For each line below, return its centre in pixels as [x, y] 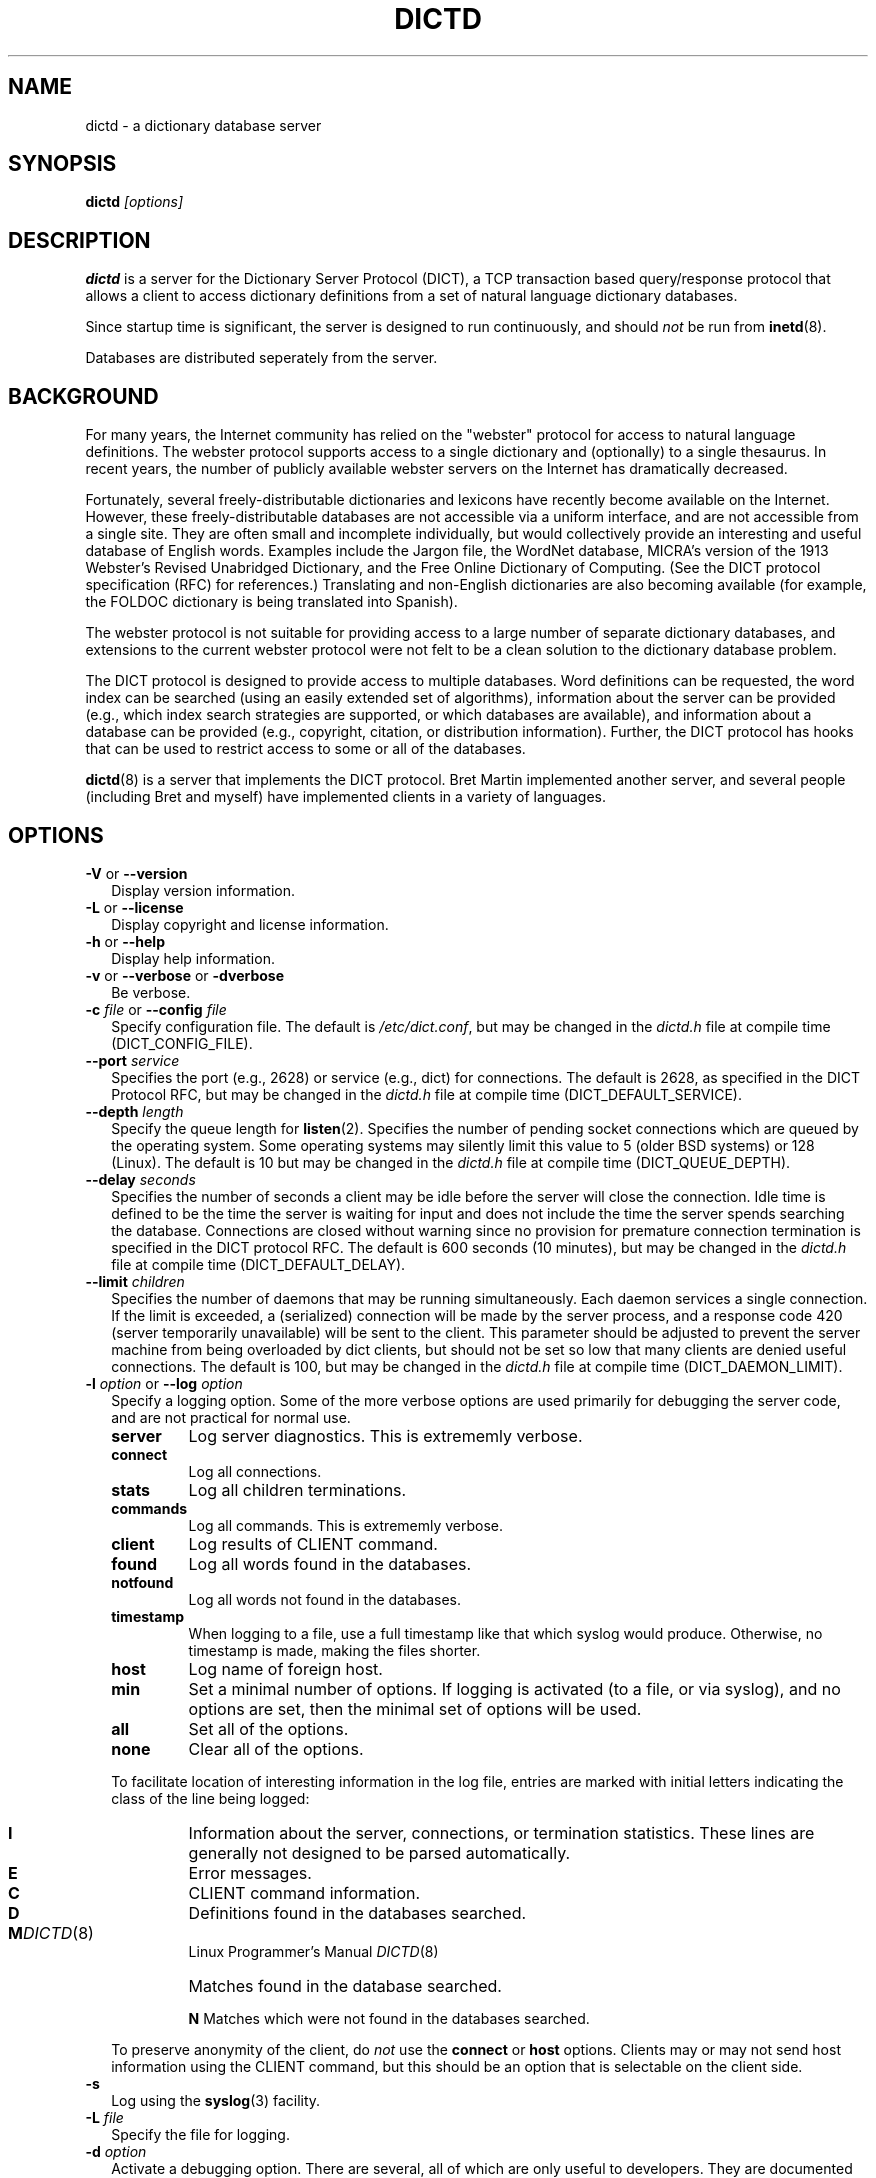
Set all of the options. [268, 1728]
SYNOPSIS [62, 164]
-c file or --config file [156, 1009]
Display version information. [203, 890]
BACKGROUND [83, 396]
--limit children [135, 1281]
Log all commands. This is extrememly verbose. [346, 1525]
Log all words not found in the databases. [324, 1599]
